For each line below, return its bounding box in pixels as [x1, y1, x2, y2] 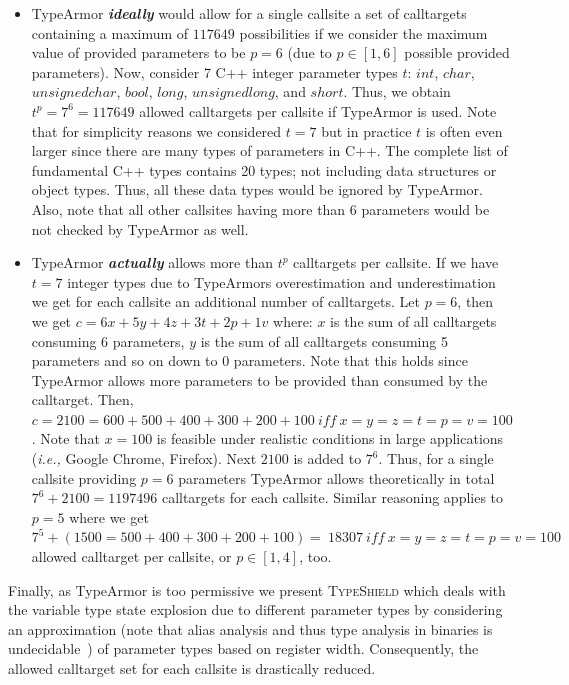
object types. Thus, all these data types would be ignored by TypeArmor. [31, 179, 483, 200]
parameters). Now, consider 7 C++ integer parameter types [31, 61, 398, 82]
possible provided [404, 42, 510, 63]
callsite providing [31, 467, 137, 488]
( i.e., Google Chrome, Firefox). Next [31, 448, 257, 469]
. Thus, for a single [378, 448, 494, 469]
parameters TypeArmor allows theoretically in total [178, 467, 495, 488]
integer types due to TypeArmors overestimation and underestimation [67, 271, 496, 292]
